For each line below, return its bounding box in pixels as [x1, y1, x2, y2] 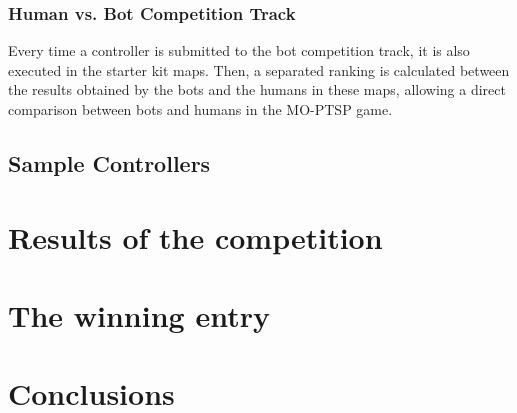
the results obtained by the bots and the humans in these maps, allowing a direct [8, 79, 506, 100]
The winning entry [8, 294, 270, 335]
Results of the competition [8, 216, 383, 257]
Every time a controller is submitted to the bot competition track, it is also [8, 40, 470, 61]
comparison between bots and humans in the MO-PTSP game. [8, 99, 393, 119]
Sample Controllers [8, 147, 211, 178]
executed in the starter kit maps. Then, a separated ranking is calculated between [8, 59, 510, 80]
